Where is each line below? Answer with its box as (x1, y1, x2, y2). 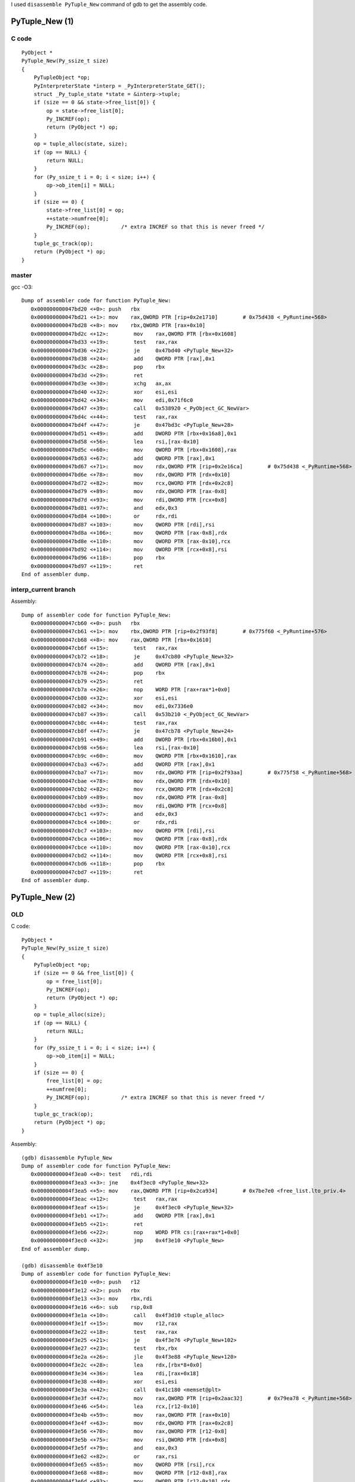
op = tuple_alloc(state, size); (33, 140, 128, 148)
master (11, 271, 32, 279)
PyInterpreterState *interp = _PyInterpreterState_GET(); (33, 82, 206, 89)
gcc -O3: (11, 283, 33, 290)
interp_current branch (11, 585, 76, 593)
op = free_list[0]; (46, 978, 103, 985)
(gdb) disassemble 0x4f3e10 (21, 1262, 103, 1269)
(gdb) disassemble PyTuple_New (21, 1154, 112, 1161)
